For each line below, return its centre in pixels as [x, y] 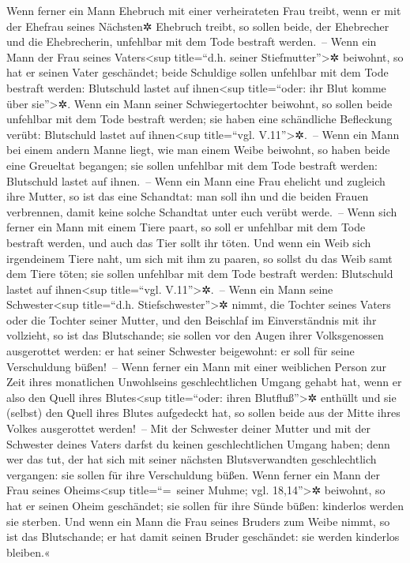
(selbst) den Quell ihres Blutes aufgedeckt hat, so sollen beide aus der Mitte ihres [203, 413]
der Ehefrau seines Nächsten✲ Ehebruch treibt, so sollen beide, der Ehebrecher [198, 26]
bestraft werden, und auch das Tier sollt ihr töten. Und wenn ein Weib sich [189, 242]
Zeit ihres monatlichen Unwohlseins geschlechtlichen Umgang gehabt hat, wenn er [204, 382]
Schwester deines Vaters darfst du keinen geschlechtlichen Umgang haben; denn [198, 443]
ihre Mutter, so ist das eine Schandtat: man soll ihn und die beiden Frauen [188, 196]
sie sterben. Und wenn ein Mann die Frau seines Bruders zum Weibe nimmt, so [198, 521]
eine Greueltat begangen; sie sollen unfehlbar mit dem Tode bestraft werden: [192, 165]
